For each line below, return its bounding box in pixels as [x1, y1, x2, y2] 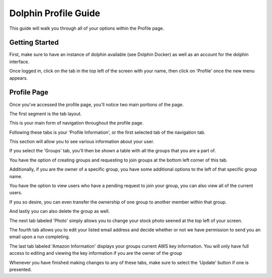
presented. [9, 266, 32, 272]
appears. [9, 75, 28, 81]
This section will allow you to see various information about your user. [9, 139, 155, 145]
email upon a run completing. [9, 234, 70, 240]
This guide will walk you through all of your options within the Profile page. [9, 25, 164, 31]
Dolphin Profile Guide [9, 8, 100, 19]
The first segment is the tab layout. [9, 110, 82, 117]
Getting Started [9, 38, 59, 47]
